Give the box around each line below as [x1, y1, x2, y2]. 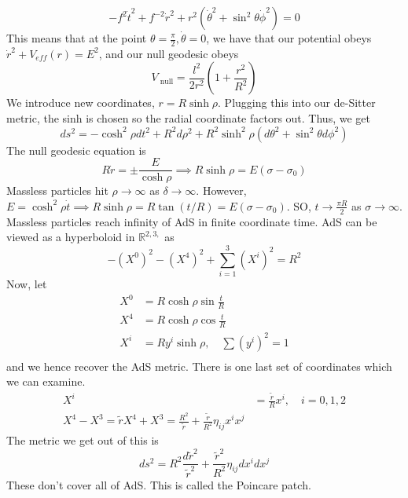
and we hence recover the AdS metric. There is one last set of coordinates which [6, 357, 392, 374]
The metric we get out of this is [6, 431, 159, 448]
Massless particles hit [6, 182, 108, 199]
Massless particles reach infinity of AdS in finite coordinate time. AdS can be [6, 213, 377, 229]
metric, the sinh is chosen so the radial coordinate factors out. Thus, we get [6, 110, 370, 126]
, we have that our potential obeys [206, 30, 372, 46]
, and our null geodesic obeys [98, 45, 239, 61]
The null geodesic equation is [6, 141, 146, 158]
